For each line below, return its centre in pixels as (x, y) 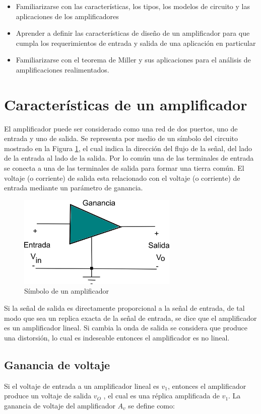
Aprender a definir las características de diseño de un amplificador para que (133, 33)
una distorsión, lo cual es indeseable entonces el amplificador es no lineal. (117, 337)
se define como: (151, 405)
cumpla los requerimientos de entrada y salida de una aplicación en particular (136, 43)
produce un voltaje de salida (48, 396)
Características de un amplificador (126, 104)
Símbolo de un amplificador (67, 291)
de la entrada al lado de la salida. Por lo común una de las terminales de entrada (129, 158)
